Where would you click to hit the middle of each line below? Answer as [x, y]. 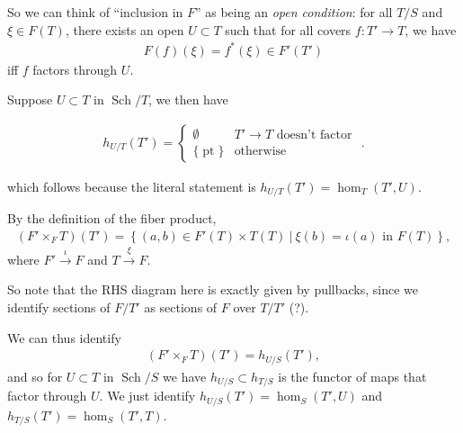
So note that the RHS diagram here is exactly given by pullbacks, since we [213, 289]
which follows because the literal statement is [132, 186]
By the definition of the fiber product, [112, 218]
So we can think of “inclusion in [95, 12]
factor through [47, 396]
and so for [35, 376]
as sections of [181, 307]
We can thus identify [64, 337]
